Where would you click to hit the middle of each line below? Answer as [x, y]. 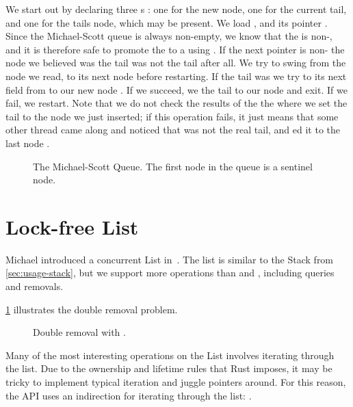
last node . [28, 143]
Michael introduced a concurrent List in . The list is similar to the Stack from [170, 259]
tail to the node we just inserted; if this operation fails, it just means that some [172, 116]
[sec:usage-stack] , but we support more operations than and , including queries [170, 273]
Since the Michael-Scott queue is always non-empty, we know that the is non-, [169, 36]
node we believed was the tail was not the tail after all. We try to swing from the [176, 63]
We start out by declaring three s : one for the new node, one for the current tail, [176, 9]
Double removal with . [79, 332]
